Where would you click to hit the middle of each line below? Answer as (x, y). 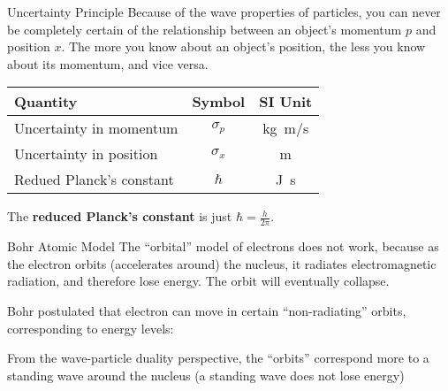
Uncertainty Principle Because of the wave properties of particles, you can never (224, 11)
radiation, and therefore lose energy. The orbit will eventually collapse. (198, 281)
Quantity (46, 102)
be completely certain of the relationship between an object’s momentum (205, 29)
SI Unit (286, 102)
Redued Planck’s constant (94, 180)
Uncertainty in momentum (96, 128)
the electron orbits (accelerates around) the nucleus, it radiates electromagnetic (222, 263)
